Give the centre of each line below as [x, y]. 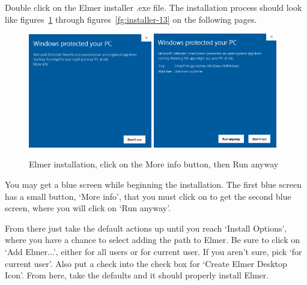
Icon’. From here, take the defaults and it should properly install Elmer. [137, 275]
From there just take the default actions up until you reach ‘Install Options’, [146, 228]
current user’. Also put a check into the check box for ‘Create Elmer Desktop [146, 263]
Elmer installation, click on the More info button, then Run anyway [154, 164]
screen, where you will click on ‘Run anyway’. [88, 208]
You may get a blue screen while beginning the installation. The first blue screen [153, 184]
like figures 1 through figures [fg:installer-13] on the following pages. [131, 19]
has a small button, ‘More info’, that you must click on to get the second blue [148, 196]
